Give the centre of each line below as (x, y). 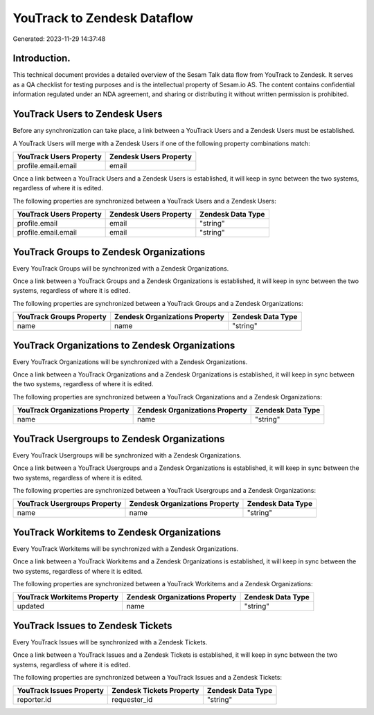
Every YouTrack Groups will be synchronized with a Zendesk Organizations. (121, 268)
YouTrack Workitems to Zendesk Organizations (117, 532)
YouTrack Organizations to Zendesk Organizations (124, 345)
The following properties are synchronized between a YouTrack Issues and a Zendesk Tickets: (147, 678)
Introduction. (42, 58)
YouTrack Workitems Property (68, 597)
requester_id (132, 700)
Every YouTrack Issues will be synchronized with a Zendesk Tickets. (110, 642)
